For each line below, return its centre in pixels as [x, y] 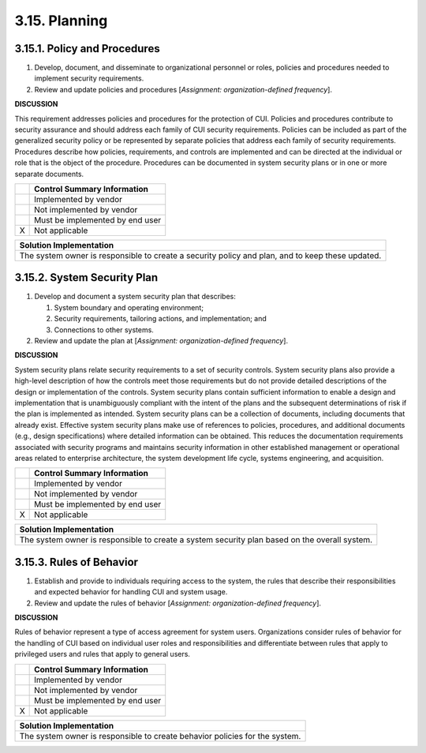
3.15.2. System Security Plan [86, 277]
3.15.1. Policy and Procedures [88, 49]
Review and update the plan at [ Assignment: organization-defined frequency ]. [161, 341]
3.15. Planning [61, 21]
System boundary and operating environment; [129, 307]
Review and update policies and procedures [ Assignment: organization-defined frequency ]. [183, 89]
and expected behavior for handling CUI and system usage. [131, 592]
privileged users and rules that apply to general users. [103, 654]
